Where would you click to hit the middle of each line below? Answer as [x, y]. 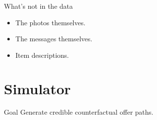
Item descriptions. [42, 55]
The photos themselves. [50, 22]
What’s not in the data [39, 6]
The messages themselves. [54, 39]
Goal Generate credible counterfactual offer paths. [79, 111]
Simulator [38, 88]
